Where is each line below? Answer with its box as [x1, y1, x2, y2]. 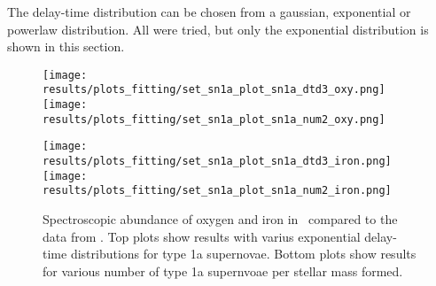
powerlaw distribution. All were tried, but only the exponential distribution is [7, 19, 429, 38]
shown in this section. [7, 37, 125, 56]
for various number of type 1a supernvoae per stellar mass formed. [43, 261, 403, 280]
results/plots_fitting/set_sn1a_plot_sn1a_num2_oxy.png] [43, 112, 385, 126]
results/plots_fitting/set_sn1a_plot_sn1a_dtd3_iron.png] [43, 155, 392, 168]
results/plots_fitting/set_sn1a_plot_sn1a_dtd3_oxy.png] [43, 83, 385, 97]
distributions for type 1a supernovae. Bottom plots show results [70, 244, 417, 263]
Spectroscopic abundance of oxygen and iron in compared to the [43, 210, 398, 228]
